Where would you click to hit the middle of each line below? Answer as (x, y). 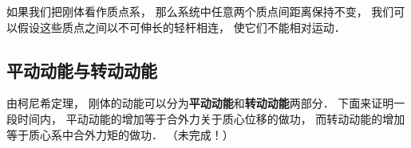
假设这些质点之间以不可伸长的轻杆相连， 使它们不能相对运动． (181, 27)
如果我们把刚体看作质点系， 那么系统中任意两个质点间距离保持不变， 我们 (200, 11)
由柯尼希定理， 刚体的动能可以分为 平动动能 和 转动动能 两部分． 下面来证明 (200, 103)
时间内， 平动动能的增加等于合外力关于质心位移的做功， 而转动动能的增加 (211, 118)
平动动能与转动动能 (82, 70)
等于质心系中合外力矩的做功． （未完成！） (120, 134)
